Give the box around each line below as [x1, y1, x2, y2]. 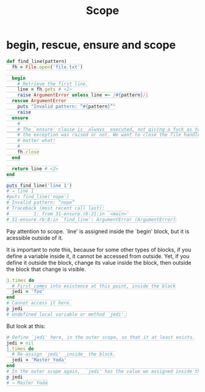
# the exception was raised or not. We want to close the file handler [17, 132, 203, 138]
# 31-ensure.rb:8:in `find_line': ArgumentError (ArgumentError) [6, 216, 176, 223]
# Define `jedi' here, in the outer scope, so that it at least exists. [7, 334, 195, 340]
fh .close [17, 149, 40, 155]
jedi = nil [6, 340, 34, 346]
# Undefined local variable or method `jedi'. [6, 311, 127, 317]
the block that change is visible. [6, 265, 87, 273]
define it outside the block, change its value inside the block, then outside [6, 259, 192, 266]
